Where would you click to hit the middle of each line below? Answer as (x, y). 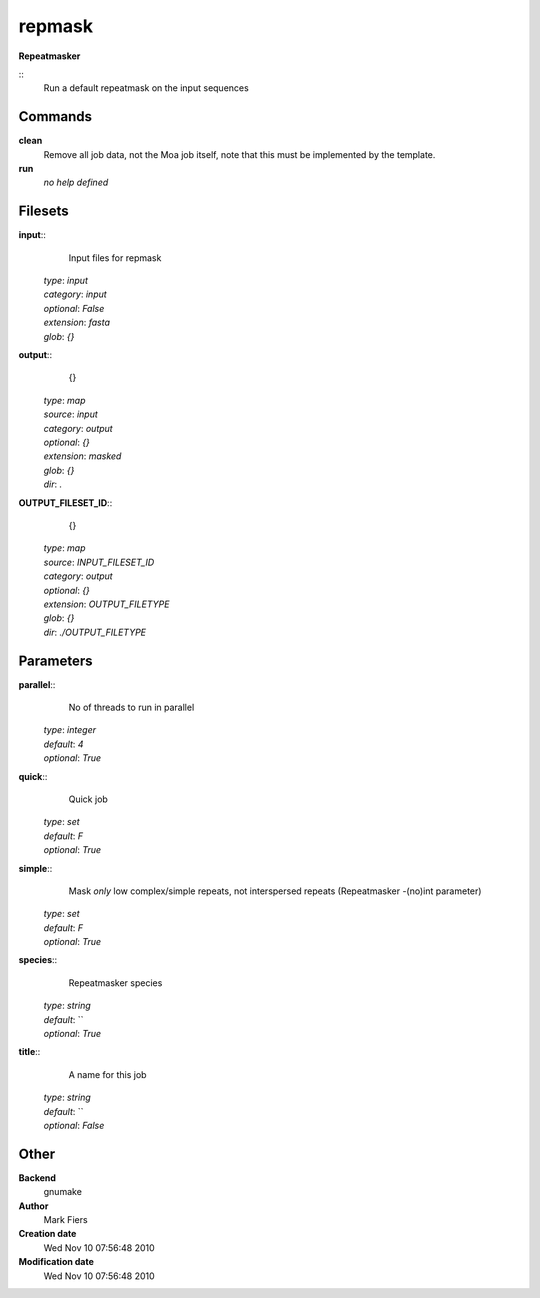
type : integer (70, 730)
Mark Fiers (66, 1220)
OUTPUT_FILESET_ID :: (65, 502)
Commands (55, 116)
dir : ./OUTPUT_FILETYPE (95, 632)
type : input (66, 281)
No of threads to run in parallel (131, 707)
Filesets (43, 211)
